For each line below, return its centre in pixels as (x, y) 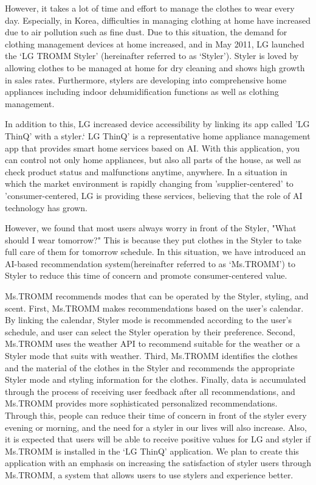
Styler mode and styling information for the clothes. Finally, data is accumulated (156, 379)
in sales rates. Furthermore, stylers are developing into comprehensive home (146, 79)
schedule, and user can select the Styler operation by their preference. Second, (150, 331)
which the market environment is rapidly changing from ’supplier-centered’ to (149, 183)
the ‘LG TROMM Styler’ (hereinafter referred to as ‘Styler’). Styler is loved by (152, 56)
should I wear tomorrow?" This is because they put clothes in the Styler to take (153, 239)
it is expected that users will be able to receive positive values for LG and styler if (158, 439)
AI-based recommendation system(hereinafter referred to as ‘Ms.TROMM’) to (150, 263)
